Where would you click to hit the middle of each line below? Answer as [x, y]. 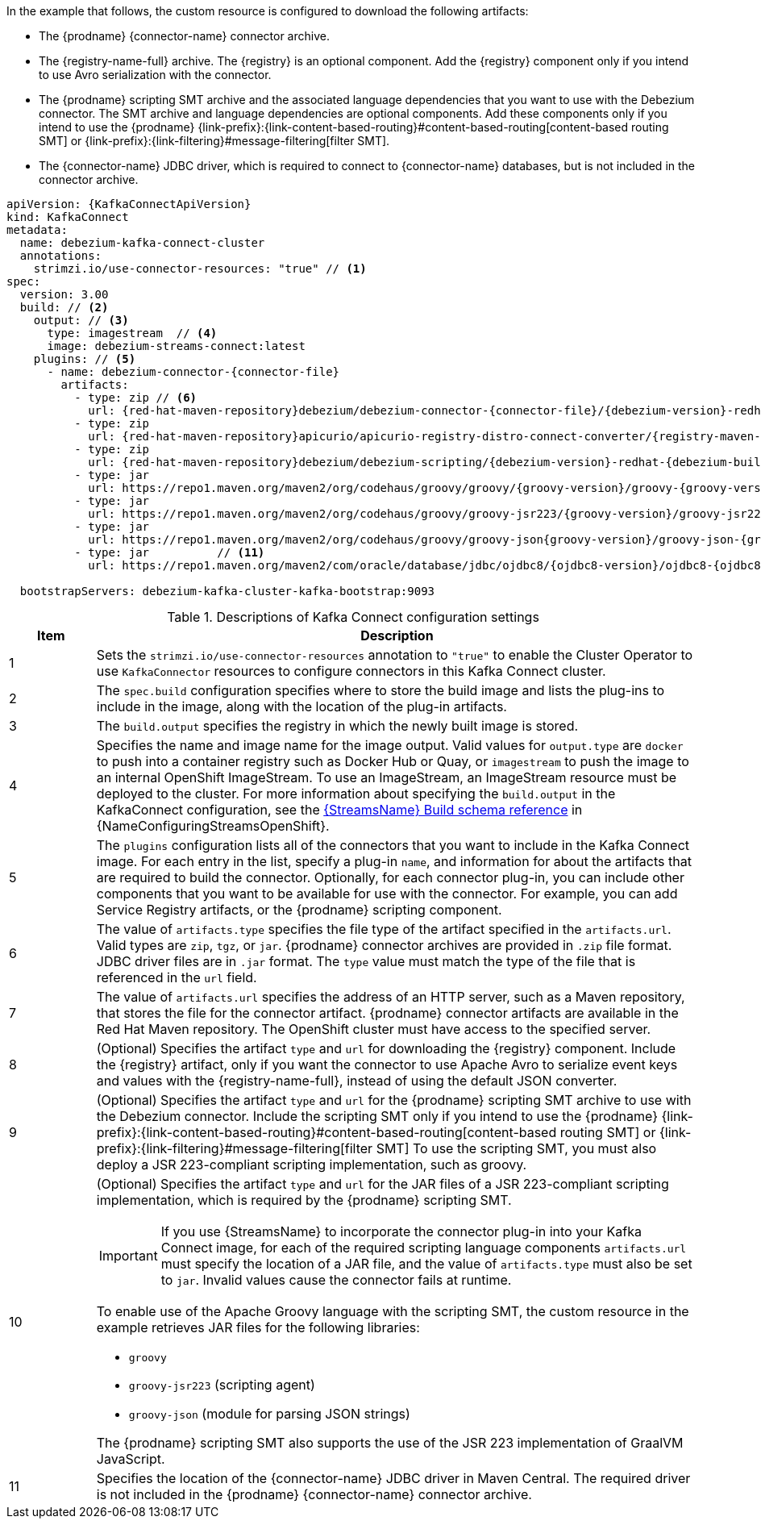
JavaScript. [131, 1459]
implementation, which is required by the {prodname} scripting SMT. [304, 1200]
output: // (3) [81, 320]
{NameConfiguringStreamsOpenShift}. [213, 826]
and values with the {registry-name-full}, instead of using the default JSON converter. [357, 1081]
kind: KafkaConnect [68, 217]
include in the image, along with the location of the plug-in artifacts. [301, 706]
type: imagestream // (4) [132, 333]
